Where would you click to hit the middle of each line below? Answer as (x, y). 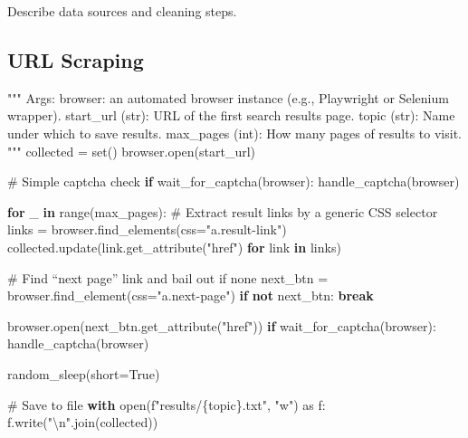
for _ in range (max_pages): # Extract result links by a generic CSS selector (223, 211)
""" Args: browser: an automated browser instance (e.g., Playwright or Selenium (228, 97)
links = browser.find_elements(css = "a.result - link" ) (147, 229)
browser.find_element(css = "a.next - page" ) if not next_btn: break (191, 295)
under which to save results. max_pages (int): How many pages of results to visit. (234, 133)
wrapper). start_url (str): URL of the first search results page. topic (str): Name (231, 115)
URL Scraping (76, 59)
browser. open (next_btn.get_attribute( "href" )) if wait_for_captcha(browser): (222, 325)
